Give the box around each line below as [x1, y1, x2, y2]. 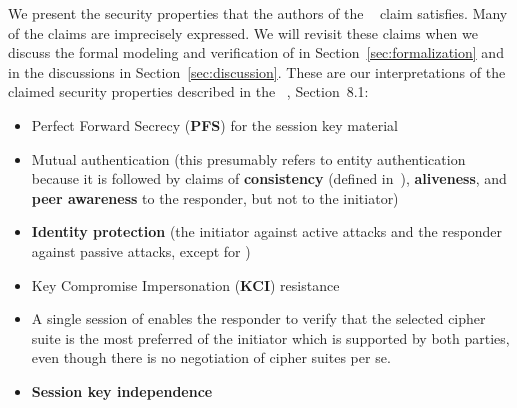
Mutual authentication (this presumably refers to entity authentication [31, 148, 466, 169]
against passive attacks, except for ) [31, 240, 251, 261]
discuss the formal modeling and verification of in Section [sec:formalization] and [8, 42, 504, 63]
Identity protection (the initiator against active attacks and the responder [31, 221, 503, 242]
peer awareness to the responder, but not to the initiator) [31, 187, 399, 208]
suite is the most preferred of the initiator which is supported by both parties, [31, 327, 510, 348]
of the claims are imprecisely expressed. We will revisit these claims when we [8, 22, 478, 43]
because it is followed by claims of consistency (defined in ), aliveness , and [31, 168, 507, 189]
